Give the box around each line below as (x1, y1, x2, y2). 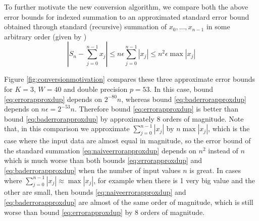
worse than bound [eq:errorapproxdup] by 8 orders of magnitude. (4, 206, 205, 217)
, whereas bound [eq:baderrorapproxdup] (121, 93, 246, 104)
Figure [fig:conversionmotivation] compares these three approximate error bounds (4, 74, 255, 84)
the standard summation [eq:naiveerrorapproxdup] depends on (4, 145, 196, 155)
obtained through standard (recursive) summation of (4, 21, 167, 32)
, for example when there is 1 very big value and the (93, 175, 255, 185)
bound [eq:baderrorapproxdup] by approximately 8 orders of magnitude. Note (4, 113, 244, 124)
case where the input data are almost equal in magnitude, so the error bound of (4, 135, 251, 146)
